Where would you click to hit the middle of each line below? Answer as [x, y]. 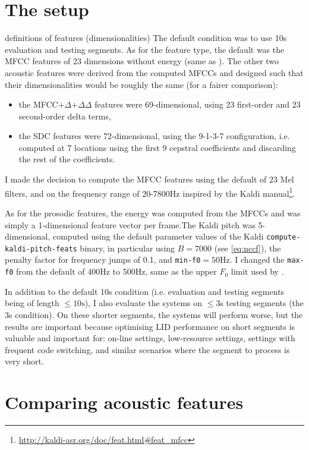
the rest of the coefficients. [67, 159]
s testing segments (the [262, 303]
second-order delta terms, [65, 116]
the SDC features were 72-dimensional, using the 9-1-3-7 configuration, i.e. [154, 136]
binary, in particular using [127, 248]
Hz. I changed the [252, 259]
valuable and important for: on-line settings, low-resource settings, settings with [150, 338]
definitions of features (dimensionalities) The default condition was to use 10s [146, 38]
